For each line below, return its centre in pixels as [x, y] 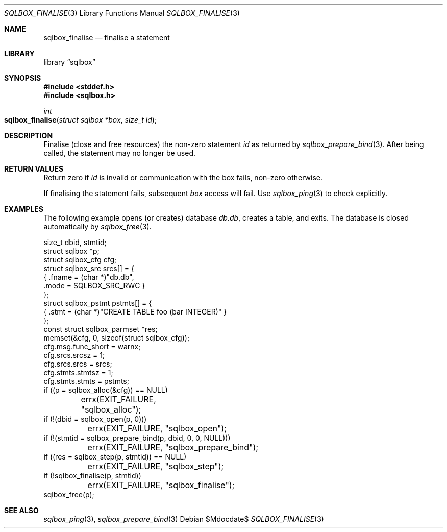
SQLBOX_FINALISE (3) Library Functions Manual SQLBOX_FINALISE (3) [122, 13]
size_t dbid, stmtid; [75, 242]
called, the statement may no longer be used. [119, 153]
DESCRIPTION [29, 136]
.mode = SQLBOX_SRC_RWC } [94, 286]
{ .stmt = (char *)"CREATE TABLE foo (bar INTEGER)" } [135, 312]
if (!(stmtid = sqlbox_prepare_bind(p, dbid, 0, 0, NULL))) [137, 438]
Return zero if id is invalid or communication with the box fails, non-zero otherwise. [183, 177]
